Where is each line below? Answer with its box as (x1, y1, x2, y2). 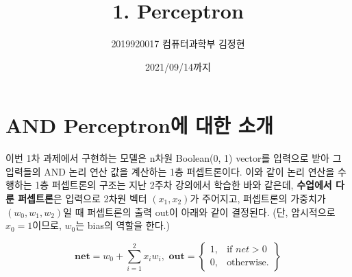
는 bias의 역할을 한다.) (75, 218, 170, 232)
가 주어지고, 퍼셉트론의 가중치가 (190, 191, 326, 206)
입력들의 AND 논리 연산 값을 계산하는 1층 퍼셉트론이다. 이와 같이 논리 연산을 (5, 164, 335, 178)
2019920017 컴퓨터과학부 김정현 (111, 36, 245, 51)
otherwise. (227, 258, 269, 268)
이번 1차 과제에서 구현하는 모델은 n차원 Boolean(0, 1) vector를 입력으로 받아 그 (5, 151, 342, 165)
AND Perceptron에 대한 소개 (5, 111, 274, 139)
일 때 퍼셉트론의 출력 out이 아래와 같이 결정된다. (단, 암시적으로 (63, 204, 336, 219)
